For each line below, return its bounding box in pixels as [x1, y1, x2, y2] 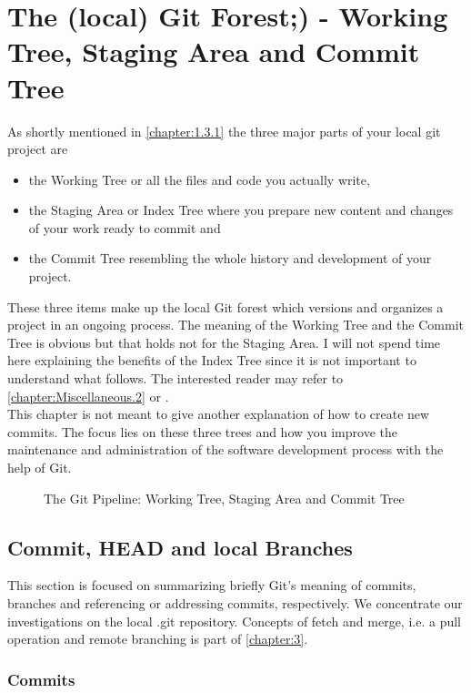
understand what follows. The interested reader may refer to [7, 369, 344, 388]
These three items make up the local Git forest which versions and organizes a [7, 297, 444, 316]
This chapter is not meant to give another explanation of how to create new [7, 404, 430, 423]
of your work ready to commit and [28, 218, 221, 237]
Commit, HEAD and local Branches [7, 533, 353, 561]
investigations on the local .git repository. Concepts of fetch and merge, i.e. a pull [7, 611, 461, 630]
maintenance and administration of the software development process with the [7, 440, 444, 459]
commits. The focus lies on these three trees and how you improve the [7, 422, 397, 441]
